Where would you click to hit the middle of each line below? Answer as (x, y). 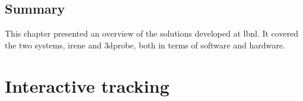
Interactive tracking (87, 85)
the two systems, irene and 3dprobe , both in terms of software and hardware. (145, 45)
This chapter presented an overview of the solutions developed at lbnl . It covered (152, 33)
